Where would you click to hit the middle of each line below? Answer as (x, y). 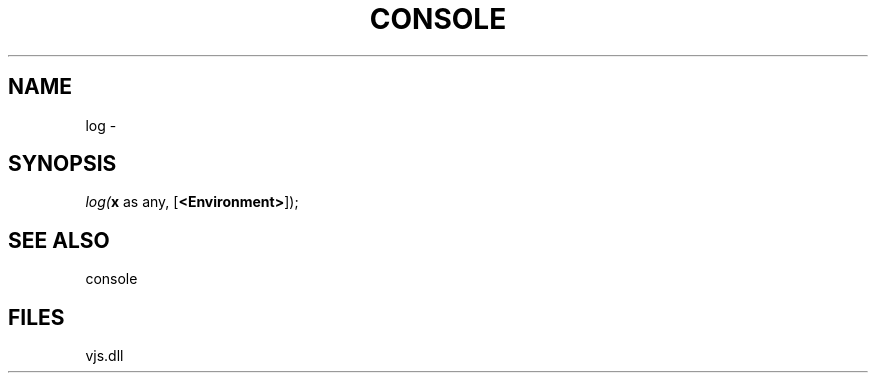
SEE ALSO (59, 240)
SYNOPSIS (62, 164)
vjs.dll (104, 356)
